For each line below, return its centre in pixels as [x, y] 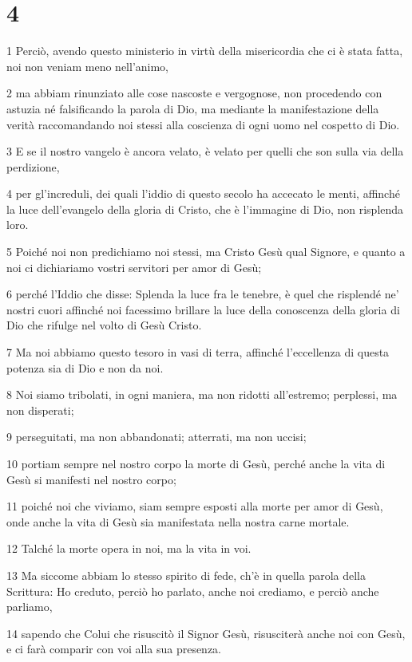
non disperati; [40, 410]
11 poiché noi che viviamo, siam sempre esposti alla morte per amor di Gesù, [195, 506]
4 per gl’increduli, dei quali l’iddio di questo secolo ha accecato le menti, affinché [203, 193]
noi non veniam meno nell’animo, [88, 66]
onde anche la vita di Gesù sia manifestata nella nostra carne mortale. [178, 521]
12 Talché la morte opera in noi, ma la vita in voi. [129, 548]
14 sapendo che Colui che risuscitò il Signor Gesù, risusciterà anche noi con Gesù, [206, 633]
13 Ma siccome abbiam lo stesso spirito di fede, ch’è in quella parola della [186, 575]
